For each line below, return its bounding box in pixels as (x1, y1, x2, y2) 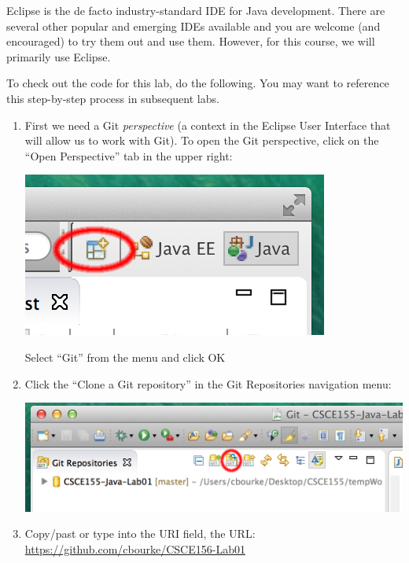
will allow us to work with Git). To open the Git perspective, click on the (24, 132, 379, 149)
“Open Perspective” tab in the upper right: (24, 147, 233, 164)
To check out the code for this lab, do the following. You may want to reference (6, 75, 389, 91)
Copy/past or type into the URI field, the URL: (24, 525, 256, 542)
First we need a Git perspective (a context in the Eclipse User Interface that (24, 116, 391, 133)
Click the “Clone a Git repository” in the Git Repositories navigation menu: (24, 375, 392, 392)
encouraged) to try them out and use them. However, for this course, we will (6, 33, 375, 50)
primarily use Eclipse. (6, 48, 111, 64)
